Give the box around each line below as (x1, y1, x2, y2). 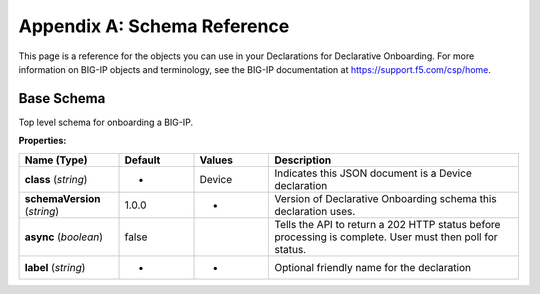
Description (274, 153, 332, 167)
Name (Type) (24, 153, 89, 167)
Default (124, 153, 161, 167)
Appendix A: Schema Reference (18, 15, 290, 37)
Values (199, 153, 234, 167)
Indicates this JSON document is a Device (274, 166, 472, 180)
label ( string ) (24, 260, 86, 274)
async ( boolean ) (24, 230, 104, 244)
